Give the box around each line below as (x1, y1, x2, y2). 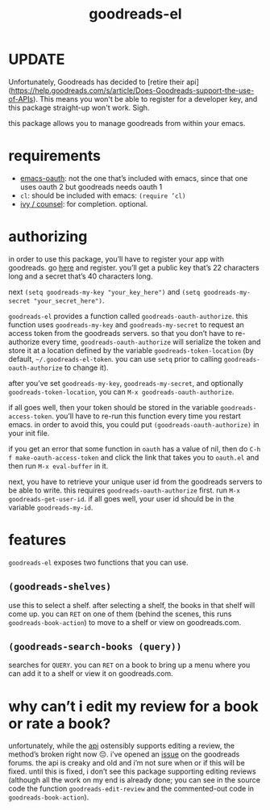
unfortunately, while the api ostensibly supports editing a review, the (8, 741, 235, 751)
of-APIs (8, 94, 34, 103)
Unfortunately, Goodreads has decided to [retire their (8, 77, 185, 86)
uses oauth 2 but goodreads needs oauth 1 (19, 182, 163, 191)
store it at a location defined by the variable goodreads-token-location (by (8, 345, 254, 355)
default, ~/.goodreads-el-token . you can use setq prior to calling (8, 354, 222, 363)
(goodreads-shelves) (8, 581, 112, 593)
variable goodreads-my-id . (8, 502, 93, 512)
